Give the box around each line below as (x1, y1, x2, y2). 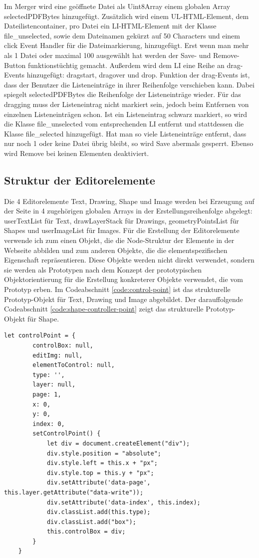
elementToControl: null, (32, 361, 115, 369)
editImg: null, (32, 351, 83, 359)
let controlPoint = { (4, 332, 76, 339)
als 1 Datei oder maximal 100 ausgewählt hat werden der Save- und (4, 49, 211, 60)
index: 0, (32, 420, 65, 427)
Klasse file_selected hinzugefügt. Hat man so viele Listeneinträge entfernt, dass (4, 128, 247, 138)
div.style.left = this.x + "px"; (46, 459, 158, 467)
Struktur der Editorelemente (4, 172, 155, 187)
